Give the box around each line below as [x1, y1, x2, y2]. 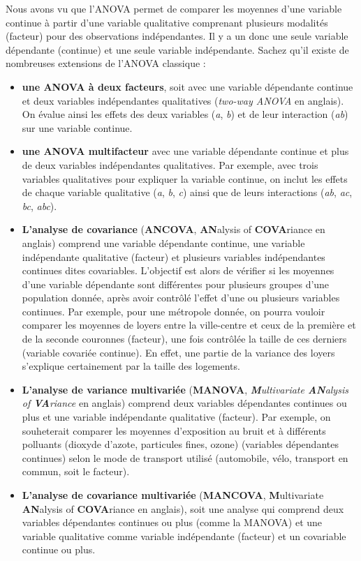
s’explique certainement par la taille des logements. [22, 359, 240, 373]
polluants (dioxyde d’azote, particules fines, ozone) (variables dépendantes [22, 437, 339, 451]
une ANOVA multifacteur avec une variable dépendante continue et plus [22, 144, 349, 158]
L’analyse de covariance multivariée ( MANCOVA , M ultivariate [22, 488, 324, 502]
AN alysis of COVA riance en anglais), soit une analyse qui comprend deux [22, 501, 344, 516]
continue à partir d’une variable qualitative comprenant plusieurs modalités [6, 15, 328, 29]
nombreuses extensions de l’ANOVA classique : [6, 56, 206, 70]
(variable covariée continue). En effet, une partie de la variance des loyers [22, 345, 335, 359]
